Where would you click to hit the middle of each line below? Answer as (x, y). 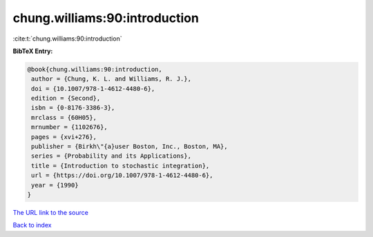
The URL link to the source (51, 212)
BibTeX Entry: (33, 51)
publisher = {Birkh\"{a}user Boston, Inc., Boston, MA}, (130, 147)
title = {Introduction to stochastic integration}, (121, 166)
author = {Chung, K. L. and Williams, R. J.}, (111, 79)
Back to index (32, 225)
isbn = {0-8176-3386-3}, (73, 108)
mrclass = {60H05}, (64, 117)
